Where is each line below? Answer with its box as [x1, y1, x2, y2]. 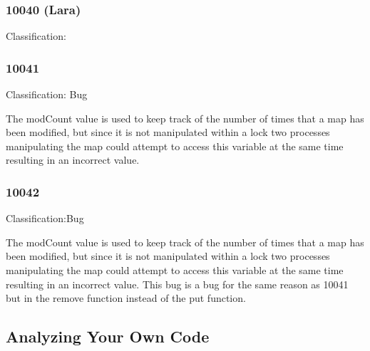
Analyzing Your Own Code [6, 325, 210, 347]
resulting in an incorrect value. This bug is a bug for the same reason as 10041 [6, 276, 349, 291]
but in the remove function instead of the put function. [6, 290, 246, 305]
